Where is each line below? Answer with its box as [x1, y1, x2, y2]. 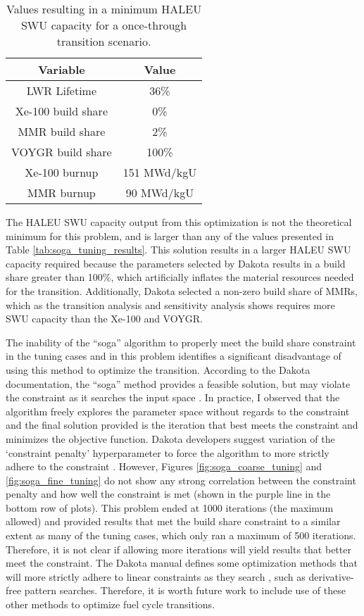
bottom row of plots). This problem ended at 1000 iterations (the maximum [6, 500, 334, 515]
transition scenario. [56, 33, 151, 49]
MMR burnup [27, 184, 96, 201]
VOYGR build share [11, 144, 112, 160]
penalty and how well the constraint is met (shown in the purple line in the [6, 486, 331, 501]
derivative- [308, 569, 354, 584]
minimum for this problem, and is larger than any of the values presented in [6, 228, 334, 243]
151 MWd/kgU [123, 164, 197, 180]
